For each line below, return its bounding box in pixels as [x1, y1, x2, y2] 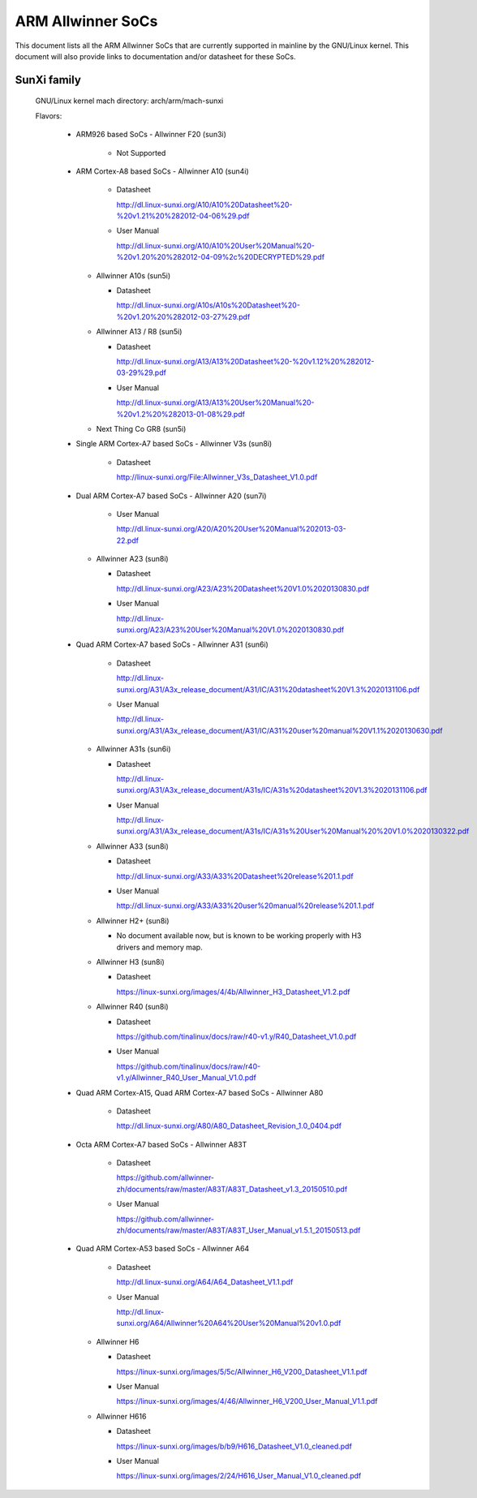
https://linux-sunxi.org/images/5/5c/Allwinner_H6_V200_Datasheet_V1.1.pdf [116, 1367, 368, 1376]
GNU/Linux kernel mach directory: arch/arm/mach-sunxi [35, 96, 224, 105]
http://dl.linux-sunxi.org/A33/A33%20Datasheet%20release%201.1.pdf [116, 871, 354, 880]
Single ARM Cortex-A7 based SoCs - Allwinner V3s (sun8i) [75, 439, 273, 449]
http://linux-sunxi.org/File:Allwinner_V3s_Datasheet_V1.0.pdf [116, 472, 318, 482]
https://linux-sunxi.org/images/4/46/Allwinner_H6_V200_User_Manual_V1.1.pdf [116, 1397, 378, 1406]
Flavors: [35, 110, 62, 121]
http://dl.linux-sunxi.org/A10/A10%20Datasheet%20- [116, 200, 293, 209]
